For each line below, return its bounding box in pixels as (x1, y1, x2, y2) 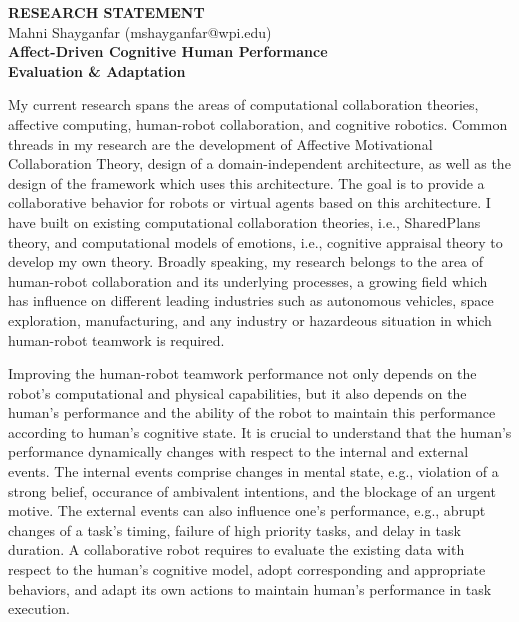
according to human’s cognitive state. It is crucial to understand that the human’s (8, 421, 512, 442)
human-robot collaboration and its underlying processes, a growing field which (8, 270, 488, 291)
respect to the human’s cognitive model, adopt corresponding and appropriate (8, 559, 486, 580)
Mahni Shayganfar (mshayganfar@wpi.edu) (8, 21, 272, 42)
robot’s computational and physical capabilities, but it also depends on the (8, 382, 467, 403)
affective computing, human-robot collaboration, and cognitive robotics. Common (8, 113, 508, 134)
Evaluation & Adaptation (8, 60, 186, 81)
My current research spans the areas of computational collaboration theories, (8, 94, 479, 115)
